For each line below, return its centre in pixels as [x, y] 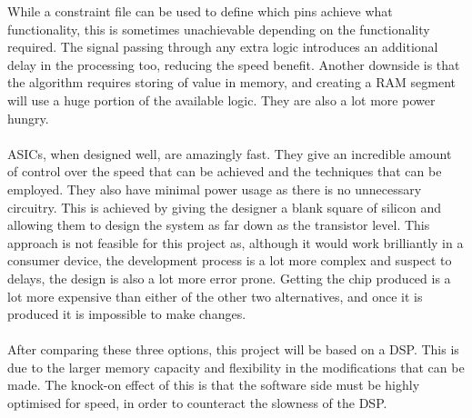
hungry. [28, 118]
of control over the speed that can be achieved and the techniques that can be [225, 171]
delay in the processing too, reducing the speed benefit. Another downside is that [234, 64]
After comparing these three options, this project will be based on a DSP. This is [233, 349]
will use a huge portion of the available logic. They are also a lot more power [221, 100]
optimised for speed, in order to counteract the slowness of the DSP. [197, 403]
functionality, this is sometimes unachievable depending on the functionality [219, 29]
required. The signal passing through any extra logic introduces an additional [223, 47]
